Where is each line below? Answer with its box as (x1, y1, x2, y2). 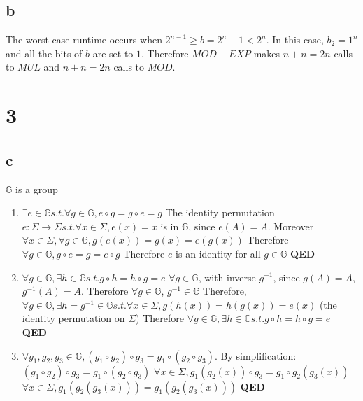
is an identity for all (176, 246, 261, 260)
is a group (15, 181, 58, 196)
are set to (92, 45, 134, 60)
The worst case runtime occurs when (6, 32, 162, 47)
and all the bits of (6, 45, 83, 60)
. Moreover (267, 218, 314, 233)
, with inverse (198, 269, 256, 284)
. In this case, (266, 32, 324, 47)
